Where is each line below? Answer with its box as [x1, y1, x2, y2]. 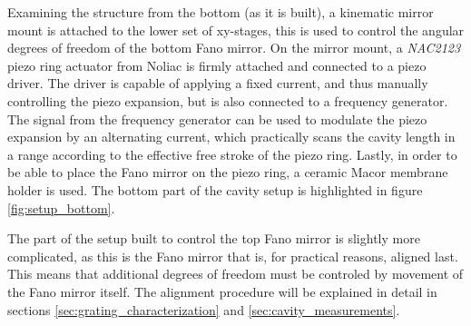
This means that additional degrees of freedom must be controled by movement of [7, 264, 464, 283]
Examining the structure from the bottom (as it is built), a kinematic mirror [7, 3, 434, 21]
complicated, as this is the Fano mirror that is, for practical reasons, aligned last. [7, 246, 458, 265]
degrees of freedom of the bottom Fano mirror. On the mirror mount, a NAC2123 [7, 38, 461, 57]
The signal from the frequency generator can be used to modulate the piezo [7, 109, 427, 128]
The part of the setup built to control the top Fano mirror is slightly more [7, 229, 420, 248]
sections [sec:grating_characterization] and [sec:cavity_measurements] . [7, 300, 400, 319]
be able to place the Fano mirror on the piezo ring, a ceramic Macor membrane [7, 163, 448, 182]
